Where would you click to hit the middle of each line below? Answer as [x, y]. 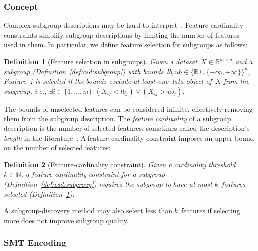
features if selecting [211, 210]
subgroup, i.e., [25, 90]
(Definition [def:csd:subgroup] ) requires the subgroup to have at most [108, 184]
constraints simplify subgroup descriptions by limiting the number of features [122, 35]
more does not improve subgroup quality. [66, 220]
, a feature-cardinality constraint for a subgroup [93, 174]
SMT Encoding [35, 242]
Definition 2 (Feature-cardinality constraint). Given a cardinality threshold [120, 164]
